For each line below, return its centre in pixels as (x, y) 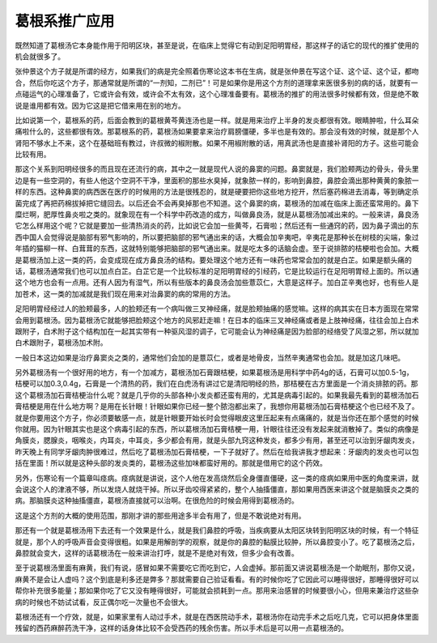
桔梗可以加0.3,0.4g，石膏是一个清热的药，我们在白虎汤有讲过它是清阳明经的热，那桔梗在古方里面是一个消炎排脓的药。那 (216, 384)
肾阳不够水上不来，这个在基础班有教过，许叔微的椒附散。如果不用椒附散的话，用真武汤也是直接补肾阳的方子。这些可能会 (217, 143)
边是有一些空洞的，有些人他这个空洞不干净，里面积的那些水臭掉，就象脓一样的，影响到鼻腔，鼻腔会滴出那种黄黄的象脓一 (217, 180)
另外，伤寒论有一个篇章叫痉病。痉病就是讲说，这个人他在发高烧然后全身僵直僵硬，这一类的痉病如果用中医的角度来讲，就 (217, 478)
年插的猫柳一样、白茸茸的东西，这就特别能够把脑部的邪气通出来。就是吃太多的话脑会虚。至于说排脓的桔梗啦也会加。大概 (217, 249)
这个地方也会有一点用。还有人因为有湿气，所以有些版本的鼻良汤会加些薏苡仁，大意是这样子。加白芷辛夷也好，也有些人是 (217, 283)
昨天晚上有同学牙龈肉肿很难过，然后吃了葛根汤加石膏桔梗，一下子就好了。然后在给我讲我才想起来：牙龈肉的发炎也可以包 (217, 451)
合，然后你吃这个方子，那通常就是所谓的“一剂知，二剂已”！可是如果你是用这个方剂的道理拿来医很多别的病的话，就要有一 (216, 83)
